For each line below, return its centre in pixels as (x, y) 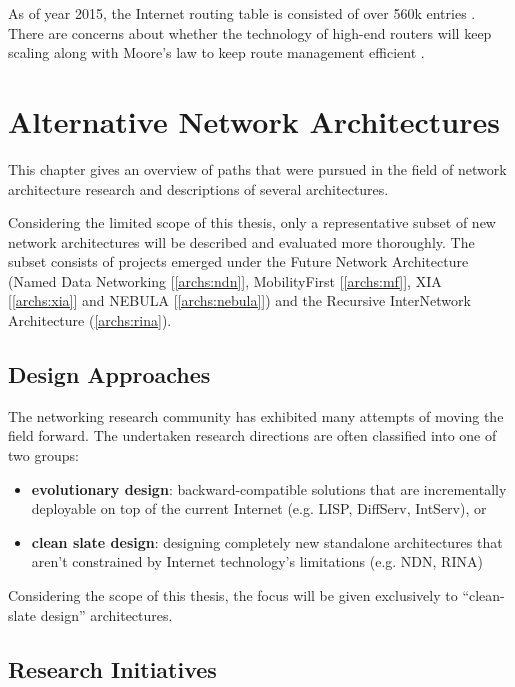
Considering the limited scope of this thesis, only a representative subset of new (252, 222)
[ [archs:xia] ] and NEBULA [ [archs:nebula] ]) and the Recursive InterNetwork (239, 300)
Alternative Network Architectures (254, 120)
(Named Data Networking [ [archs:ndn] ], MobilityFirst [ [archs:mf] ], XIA (225, 280)
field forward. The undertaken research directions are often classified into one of (252, 435)
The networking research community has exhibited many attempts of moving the (256, 415)
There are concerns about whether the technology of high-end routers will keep (250, 32)
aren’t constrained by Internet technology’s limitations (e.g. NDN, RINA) (257, 561)
